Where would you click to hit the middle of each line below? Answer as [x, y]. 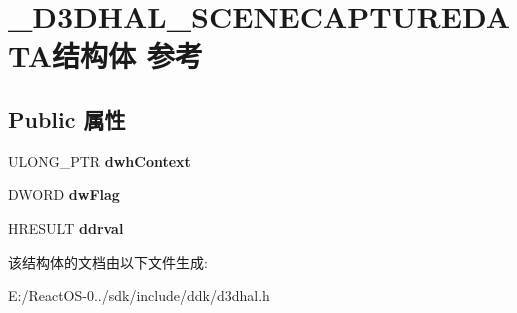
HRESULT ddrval [66, 227]
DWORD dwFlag [64, 194]
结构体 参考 [127, 55]
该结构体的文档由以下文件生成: [108, 261]
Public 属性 [67, 118]
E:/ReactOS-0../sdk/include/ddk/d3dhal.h [139, 295]
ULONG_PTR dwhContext [99, 160]
